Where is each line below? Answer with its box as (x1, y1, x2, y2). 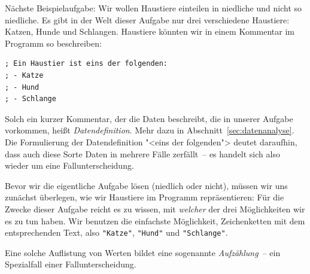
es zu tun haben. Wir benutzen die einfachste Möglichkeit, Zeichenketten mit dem (5, 214, 305, 227)
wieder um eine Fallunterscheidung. (5, 159, 134, 172)
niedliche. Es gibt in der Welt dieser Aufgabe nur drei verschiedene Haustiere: (5, 13, 290, 26)
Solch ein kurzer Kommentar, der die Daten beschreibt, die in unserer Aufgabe (5, 112, 293, 124)
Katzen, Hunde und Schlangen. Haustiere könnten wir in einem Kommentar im (5, 25, 294, 38)
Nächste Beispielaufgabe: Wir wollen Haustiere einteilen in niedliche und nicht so (5, 2, 302, 14)
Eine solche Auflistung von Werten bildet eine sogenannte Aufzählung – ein (5, 246, 281, 258)
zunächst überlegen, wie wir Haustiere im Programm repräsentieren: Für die (5, 191, 284, 203)
